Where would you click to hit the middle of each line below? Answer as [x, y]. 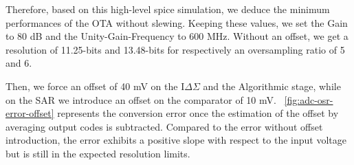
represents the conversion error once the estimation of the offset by [198, 113]
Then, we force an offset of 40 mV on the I [95, 86]
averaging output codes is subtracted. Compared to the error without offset [164, 126]
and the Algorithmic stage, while [272, 86]
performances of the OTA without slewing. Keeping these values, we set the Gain [177, 22]
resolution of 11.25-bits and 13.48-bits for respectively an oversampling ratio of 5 [175, 49]
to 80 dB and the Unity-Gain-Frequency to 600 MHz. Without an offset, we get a [177, 36]
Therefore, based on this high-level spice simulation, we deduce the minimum [168, 9]
